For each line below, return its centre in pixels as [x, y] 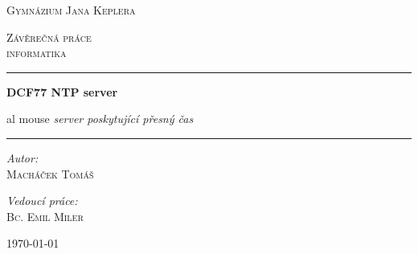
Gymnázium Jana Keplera [71, 10]
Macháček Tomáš [50, 173]
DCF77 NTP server [62, 91]
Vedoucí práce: [42, 201]
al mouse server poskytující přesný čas [100, 119]
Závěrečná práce [49, 37]
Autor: [23, 157]
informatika [37, 53]
